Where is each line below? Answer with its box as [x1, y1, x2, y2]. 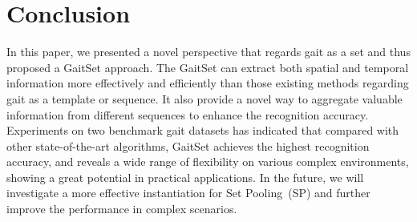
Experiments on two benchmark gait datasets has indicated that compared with [6, 122, 399, 139]
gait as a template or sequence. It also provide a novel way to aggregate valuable [6, 90, 403, 107]
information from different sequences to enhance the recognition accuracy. [6, 106, 369, 123]
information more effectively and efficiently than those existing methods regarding [6, 75, 409, 91]
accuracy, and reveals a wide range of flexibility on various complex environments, [6, 153, 409, 170]
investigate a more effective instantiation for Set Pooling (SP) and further [6, 184, 370, 201]
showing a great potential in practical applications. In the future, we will [6, 168, 364, 185]
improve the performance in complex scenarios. [6, 200, 237, 217]
